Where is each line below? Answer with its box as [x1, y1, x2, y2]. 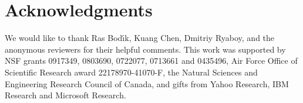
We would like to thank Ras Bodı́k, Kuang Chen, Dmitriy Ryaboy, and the [5, 32, 275, 44]
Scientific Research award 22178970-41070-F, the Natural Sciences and [5, 66, 258, 78]
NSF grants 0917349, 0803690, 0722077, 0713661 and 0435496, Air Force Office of [5, 54, 298, 67]
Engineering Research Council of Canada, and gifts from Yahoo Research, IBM [5, 77, 289, 90]
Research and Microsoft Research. [5, 89, 126, 101]
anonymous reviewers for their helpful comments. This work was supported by [5, 43, 286, 55]
